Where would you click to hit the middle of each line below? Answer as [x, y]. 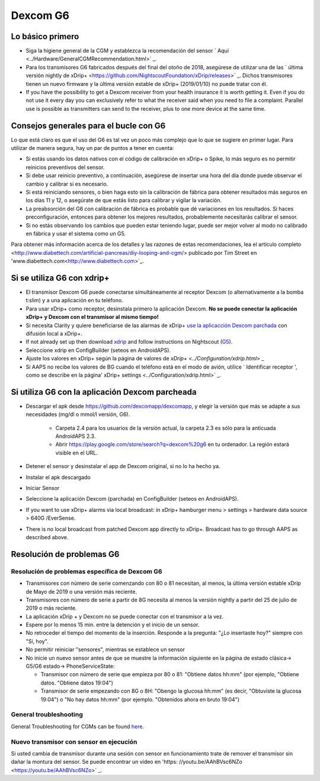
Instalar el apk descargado [58, 477]
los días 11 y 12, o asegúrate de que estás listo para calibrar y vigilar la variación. [124, 200]
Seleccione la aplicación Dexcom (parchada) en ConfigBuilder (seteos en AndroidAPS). [132, 499]
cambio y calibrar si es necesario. [67, 184]
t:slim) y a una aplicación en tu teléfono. [75, 300]
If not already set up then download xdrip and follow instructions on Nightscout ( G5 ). [129, 342]
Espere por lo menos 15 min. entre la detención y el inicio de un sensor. [113, 625]
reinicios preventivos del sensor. [65, 167]
